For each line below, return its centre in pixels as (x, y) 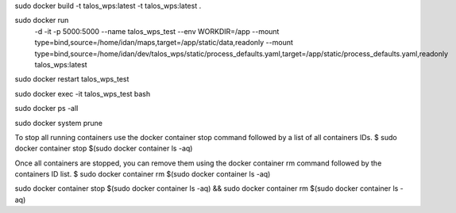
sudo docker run (42, 21)
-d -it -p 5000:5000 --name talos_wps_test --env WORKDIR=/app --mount (157, 31)
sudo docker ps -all (46, 108)
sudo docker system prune (59, 123)
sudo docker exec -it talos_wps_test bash (83, 93)
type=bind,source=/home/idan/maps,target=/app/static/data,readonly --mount (164, 43)
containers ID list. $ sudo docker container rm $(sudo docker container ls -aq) (143, 174)
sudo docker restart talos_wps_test (72, 79)
